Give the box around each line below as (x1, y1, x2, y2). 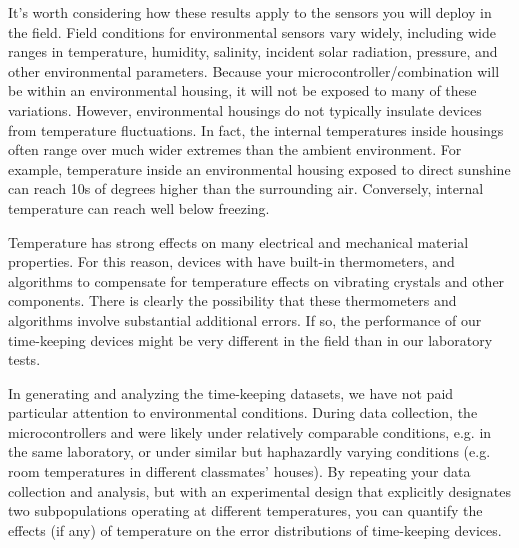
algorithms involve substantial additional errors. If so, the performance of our (8, 309, 482, 330)
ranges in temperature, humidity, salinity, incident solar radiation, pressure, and (8, 41, 498, 62)
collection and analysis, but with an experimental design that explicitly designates (8, 480, 511, 501)
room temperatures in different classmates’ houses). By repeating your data (8, 461, 471, 482)
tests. (8, 349, 41, 370)
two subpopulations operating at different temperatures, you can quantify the (8, 500, 483, 521)
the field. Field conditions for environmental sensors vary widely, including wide (8, 21, 496, 42)
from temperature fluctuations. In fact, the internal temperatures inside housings (8, 119, 504, 140)
